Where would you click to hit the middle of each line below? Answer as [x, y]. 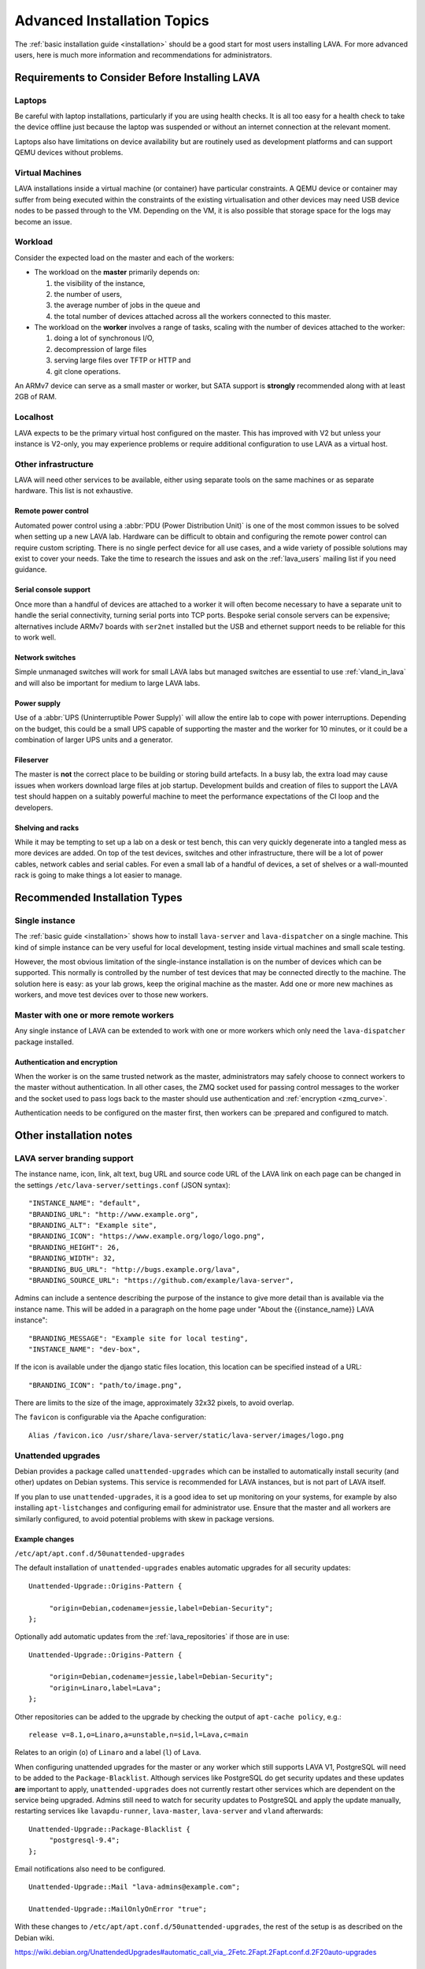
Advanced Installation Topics [112, 20]
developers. [34, 807]
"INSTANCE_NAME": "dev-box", [85, 1349]
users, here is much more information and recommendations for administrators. [143, 54]
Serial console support [52, 590]
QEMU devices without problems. [69, 153]
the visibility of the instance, [100, 283]
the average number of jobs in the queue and [127, 305]
